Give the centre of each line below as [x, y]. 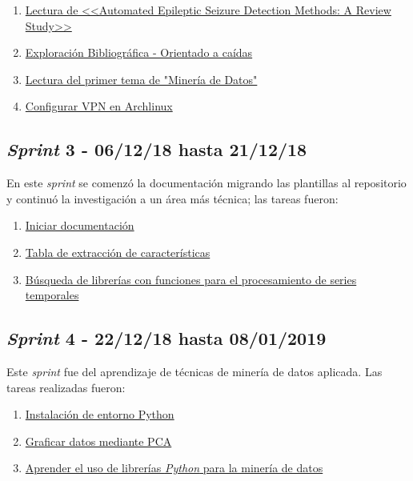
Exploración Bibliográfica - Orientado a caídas [139, 52]
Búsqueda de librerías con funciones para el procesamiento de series [191, 279]
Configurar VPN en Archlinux [99, 106]
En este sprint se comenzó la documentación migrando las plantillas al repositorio [206, 183]
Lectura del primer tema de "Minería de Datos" [141, 79]
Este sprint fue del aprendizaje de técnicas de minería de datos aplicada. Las [194, 371]
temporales [52, 295]
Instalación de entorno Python [100, 414]
